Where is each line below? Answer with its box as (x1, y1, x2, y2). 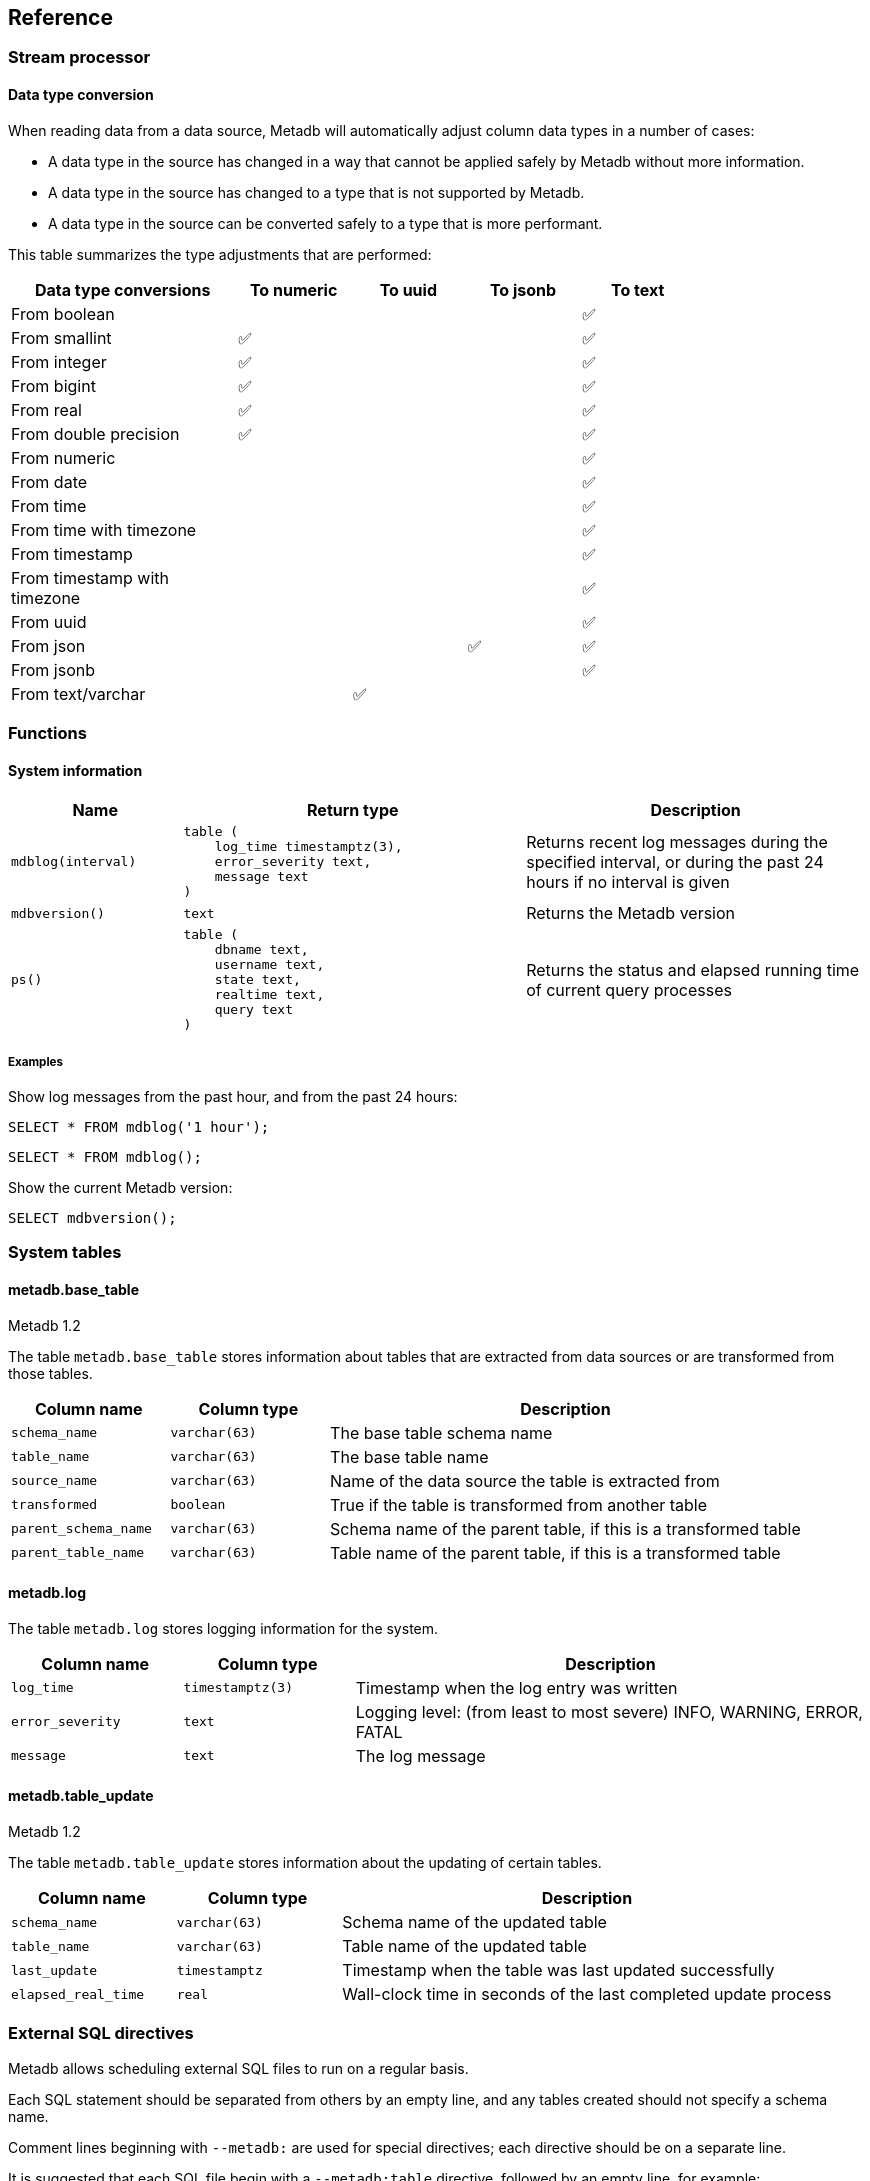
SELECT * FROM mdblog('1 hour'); (8, 1119, 270, 1136)
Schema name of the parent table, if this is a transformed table (330, 1518, 801, 1539)
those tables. (8, 1364, 93, 1382)
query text (214, 1002, 293, 1018)
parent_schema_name (11, 1521, 152, 1537)
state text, (214, 972, 301, 988)
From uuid (11, 611, 87, 632)
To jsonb (489, 279, 557, 300)
